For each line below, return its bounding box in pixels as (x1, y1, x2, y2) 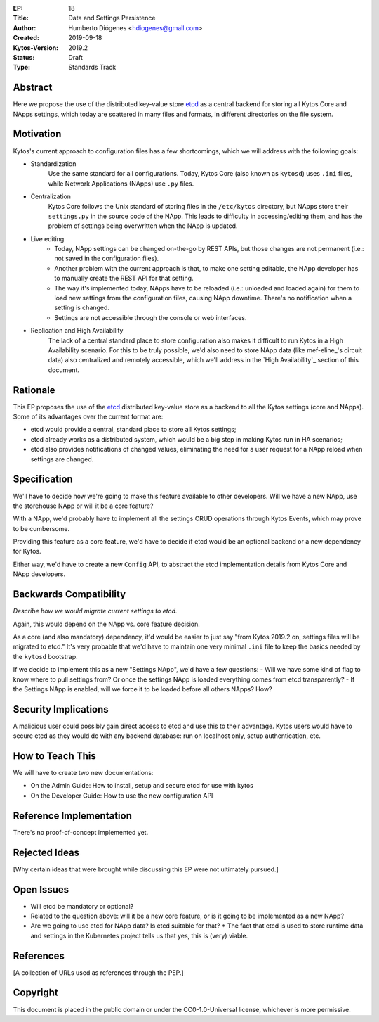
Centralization (30, 192, 72, 200)
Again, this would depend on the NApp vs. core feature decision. (13, 620, 200, 628)
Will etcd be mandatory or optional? (30, 902, 134, 910)
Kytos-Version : (13, 43, 59, 52)
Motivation (13, 128, 62, 140)
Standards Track (68, 63, 117, 72)
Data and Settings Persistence (68, 14, 156, 23)
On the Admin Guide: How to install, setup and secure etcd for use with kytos (30, 781, 254, 790)
